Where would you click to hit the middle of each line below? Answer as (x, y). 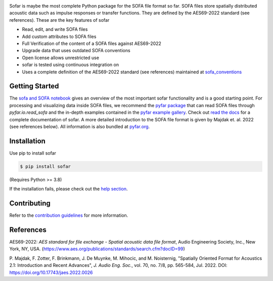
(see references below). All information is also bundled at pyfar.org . (80, 126)
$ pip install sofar (45, 166)
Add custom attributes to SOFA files (59, 36)
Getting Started (34, 86)
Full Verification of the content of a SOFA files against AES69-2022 (92, 43)
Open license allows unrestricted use (61, 58)
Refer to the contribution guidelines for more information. (69, 215)
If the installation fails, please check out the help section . (69, 189)
